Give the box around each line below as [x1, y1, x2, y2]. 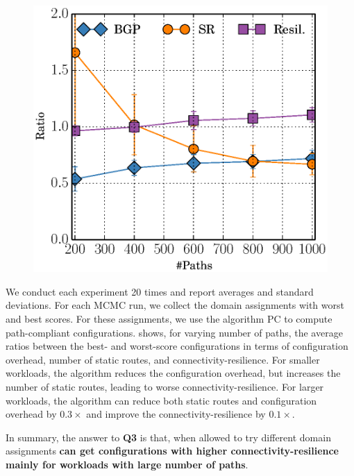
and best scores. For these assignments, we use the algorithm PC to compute [6, 312, 332, 325]
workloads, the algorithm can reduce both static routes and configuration [6, 393, 317, 407]
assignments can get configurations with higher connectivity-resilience [6, 443, 339, 458]
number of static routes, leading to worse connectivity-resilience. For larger [6, 379, 324, 393]
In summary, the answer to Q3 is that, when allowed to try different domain [6, 430, 331, 444]
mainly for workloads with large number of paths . [6, 457, 248, 471]
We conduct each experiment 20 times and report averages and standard [6, 284, 314, 298]
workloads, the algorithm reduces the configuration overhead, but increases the [6, 366, 341, 380]
